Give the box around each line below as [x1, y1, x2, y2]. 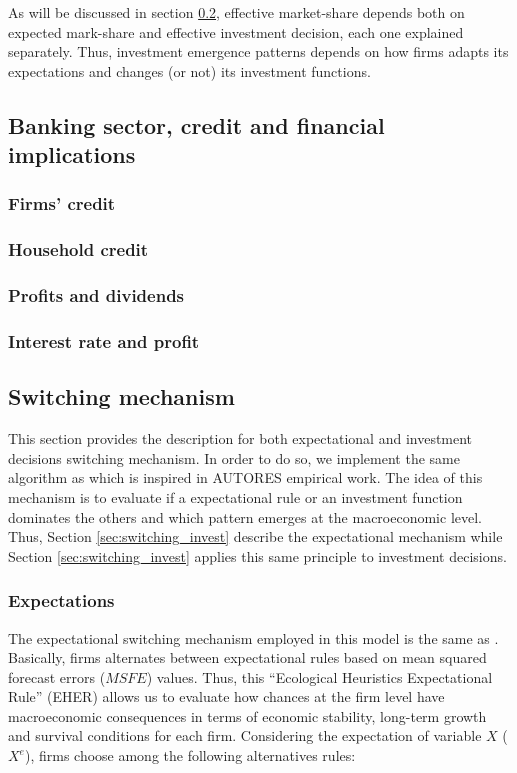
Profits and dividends [8, 283, 185, 308]
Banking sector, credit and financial [8, 109, 385, 140]
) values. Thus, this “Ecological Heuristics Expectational [146, 666, 493, 687]
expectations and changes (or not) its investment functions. [8, 60, 371, 81]
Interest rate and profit [8, 329, 200, 353]
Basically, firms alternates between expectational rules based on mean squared [8, 647, 487, 668]
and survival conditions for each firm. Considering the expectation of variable [8, 725, 482, 746]
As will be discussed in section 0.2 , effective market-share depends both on [8, 2, 465, 22]
